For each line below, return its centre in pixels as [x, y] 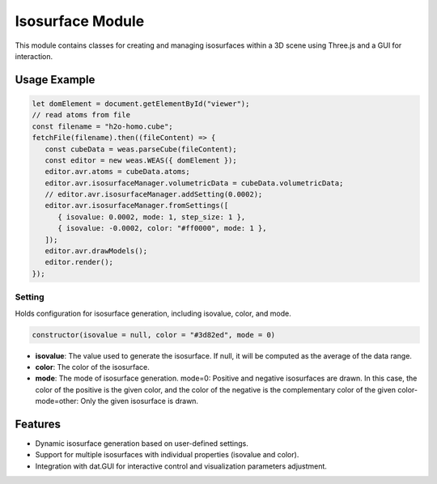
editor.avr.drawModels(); [96, 251]
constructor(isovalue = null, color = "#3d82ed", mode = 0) [154, 335]
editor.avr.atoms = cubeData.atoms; [117, 172]
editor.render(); [79, 262]
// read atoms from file [81, 115]
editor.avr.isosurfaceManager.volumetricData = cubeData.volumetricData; [194, 183]
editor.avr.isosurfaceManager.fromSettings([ [137, 206]
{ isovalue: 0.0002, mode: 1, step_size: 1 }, [152, 217]
